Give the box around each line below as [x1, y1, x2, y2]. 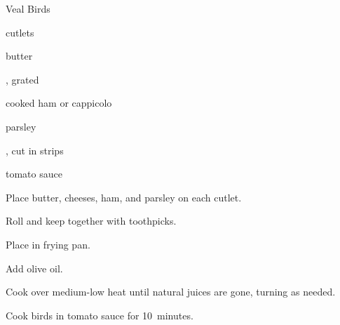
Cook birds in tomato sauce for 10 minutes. [6, 307, 193, 322]
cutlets [6, 25, 34, 39]
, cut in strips [6, 142, 64, 157]
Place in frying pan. [6, 237, 90, 251]
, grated [6, 72, 39, 86]
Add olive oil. [6, 260, 63, 275]
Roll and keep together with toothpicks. [6, 213, 177, 228]
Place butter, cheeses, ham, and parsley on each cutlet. [6, 190, 242, 204]
